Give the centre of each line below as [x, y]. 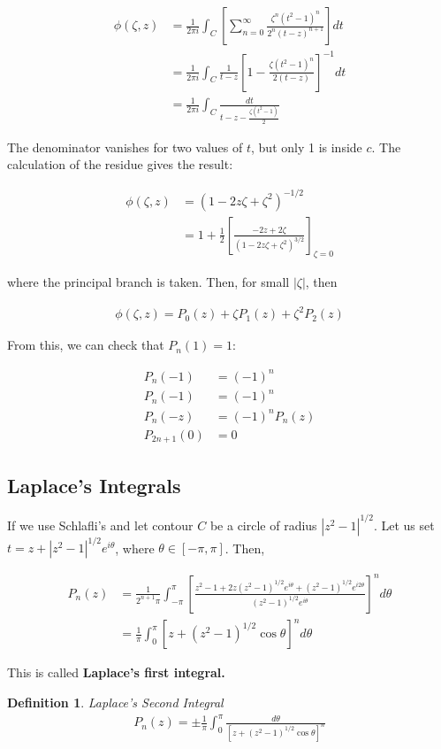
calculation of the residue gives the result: [120, 164]
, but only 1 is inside [307, 147]
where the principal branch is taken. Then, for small [148, 282]
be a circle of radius [263, 525]
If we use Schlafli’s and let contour [100, 525]
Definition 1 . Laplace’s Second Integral [115, 703]
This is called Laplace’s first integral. [116, 672]
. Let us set [404, 525]
